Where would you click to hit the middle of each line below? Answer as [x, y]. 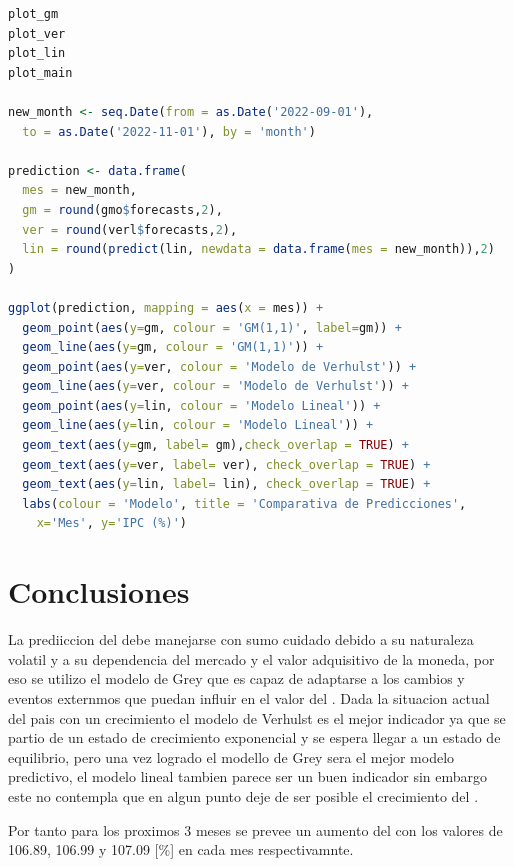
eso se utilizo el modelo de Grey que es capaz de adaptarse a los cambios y [236, 678]
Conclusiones [99, 591]
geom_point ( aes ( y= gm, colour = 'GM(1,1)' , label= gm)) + [212, 327]
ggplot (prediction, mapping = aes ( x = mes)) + [166, 307]
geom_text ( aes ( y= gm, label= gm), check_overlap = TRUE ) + [216, 445]
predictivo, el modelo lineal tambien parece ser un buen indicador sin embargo [248, 776]
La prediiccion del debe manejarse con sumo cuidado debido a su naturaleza [241, 639]
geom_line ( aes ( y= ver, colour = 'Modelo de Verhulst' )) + [216, 386]
